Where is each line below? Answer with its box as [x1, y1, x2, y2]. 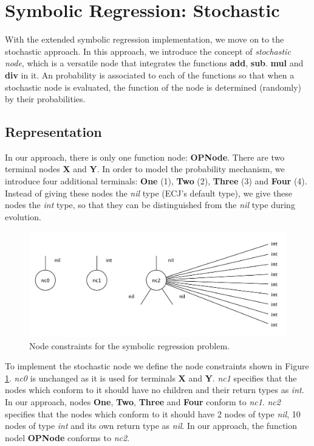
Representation [5, 122, 102, 141]
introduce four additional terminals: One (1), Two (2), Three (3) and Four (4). [5, 175, 307, 187]
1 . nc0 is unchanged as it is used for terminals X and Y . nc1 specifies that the [5, 371, 297, 384]
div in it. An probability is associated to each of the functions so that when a [5, 68, 295, 81]
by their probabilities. [5, 92, 86, 105]
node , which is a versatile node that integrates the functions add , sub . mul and [5, 57, 304, 69]
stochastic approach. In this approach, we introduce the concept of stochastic [5, 44, 291, 57]
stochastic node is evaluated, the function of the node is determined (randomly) [5, 80, 302, 93]
